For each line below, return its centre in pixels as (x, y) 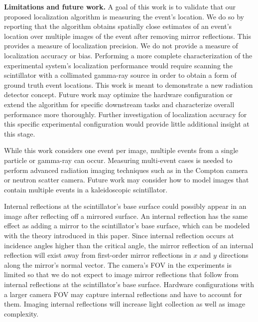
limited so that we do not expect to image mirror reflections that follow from (121, 274)
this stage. (20, 133)
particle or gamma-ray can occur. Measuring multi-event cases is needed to (118, 160)
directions (234, 255)
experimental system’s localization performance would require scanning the (119, 65)
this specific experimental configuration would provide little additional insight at (127, 124)
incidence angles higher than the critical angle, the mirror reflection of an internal (129, 245)
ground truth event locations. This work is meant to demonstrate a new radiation (129, 84)
